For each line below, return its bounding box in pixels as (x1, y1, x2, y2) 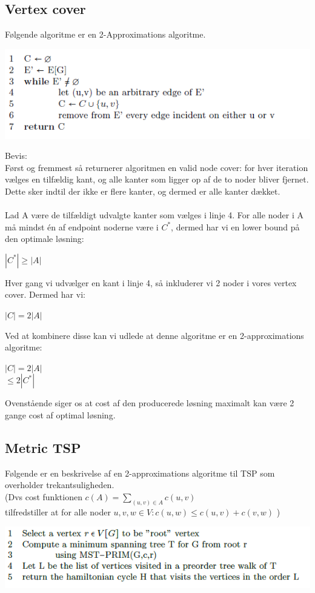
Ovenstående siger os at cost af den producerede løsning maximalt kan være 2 (5, 397, 294, 409)
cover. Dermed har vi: (5, 288, 85, 301)
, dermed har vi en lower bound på (171, 220, 300, 233)
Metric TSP (5, 438, 81, 457)
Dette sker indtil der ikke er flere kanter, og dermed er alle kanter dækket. (5, 184, 280, 197)
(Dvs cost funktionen (5, 490, 82, 503)
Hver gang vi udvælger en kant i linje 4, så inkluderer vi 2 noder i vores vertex (5, 276, 297, 289)
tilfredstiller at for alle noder (5, 505, 111, 518)
